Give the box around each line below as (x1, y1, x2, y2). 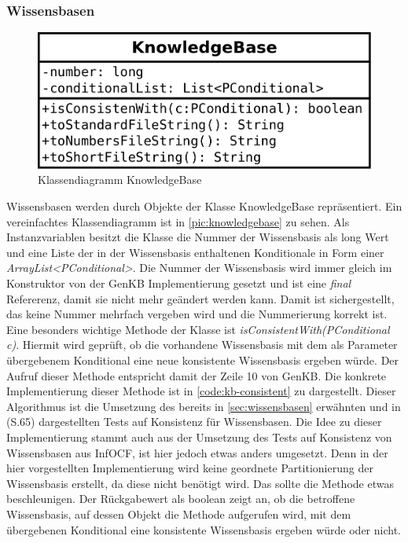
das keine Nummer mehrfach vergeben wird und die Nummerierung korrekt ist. (6, 306, 388, 322)
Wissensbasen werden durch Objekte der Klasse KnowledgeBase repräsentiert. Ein (6, 198, 402, 215)
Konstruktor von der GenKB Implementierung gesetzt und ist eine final (6, 275, 351, 292)
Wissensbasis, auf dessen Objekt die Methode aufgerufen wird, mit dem (6, 505, 351, 522)
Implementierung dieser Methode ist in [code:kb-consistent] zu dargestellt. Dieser (6, 383, 396, 399)
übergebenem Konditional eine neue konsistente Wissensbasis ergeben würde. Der (6, 352, 399, 368)
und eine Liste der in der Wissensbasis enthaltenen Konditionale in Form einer (6, 244, 384, 260)
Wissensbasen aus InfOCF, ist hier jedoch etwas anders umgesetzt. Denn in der (6, 444, 388, 460)
